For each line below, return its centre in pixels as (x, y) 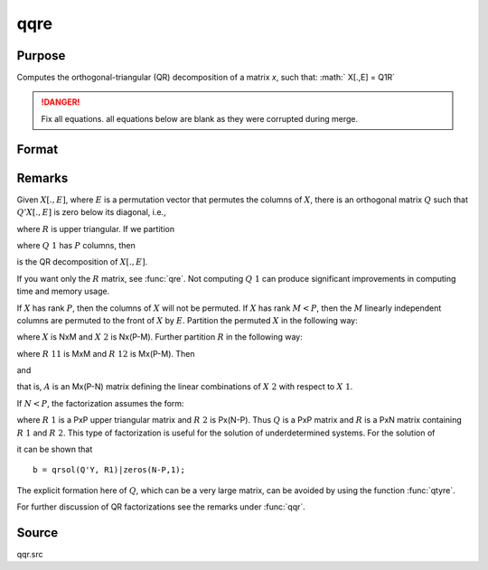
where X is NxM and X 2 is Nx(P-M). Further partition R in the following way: (160, 337)
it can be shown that (55, 449)
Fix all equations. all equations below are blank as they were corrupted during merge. (200, 118)
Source (38, 533)
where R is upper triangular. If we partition (96, 229)
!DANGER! (61, 102)
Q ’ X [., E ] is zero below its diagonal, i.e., (91, 212)
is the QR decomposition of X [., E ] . (82, 262)
